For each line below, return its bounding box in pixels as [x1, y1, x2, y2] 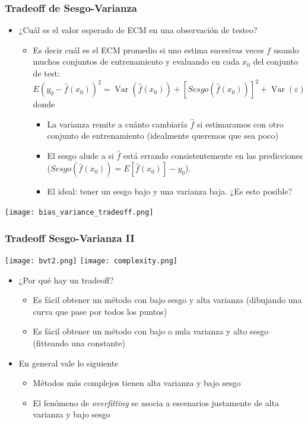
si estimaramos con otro [196, 117, 284, 130]
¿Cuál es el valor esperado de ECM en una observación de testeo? [18, 24, 258, 36]
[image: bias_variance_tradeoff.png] [5, 208, 154, 217]
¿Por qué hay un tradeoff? [18, 273, 114, 286]
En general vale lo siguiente [18, 356, 119, 369]
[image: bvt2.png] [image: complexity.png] [5, 256, 178, 265]
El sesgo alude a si [47, 149, 114, 161]
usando [273, 43, 299, 56]
